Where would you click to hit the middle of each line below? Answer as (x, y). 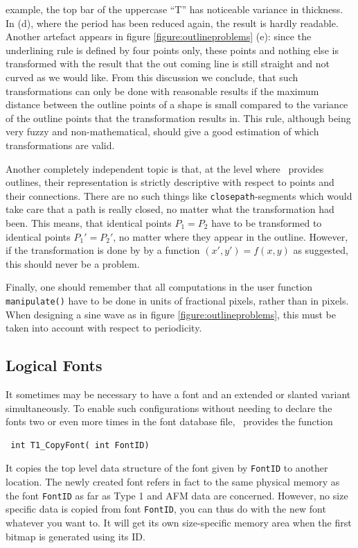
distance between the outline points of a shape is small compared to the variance (177, 104)
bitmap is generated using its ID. (75, 536)
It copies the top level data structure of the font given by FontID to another (167, 468)
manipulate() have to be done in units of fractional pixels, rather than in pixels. (177, 300)
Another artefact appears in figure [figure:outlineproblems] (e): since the (159, 36)
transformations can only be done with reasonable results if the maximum (162, 91)
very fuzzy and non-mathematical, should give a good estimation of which (162, 131)
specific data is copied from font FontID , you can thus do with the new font (166, 509)
